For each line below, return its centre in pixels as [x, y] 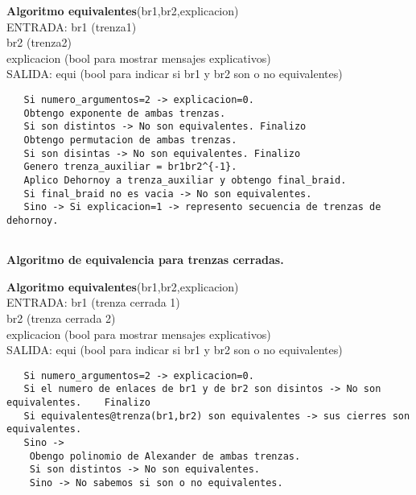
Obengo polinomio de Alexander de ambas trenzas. [165, 456]
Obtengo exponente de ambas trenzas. [125, 113]
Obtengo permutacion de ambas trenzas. [130, 140]
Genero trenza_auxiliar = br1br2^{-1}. [130, 167]
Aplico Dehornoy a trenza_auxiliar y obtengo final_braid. [185, 180]
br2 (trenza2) [39, 42]
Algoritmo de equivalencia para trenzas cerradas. [145, 260]
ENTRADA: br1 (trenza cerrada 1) [93, 302]
